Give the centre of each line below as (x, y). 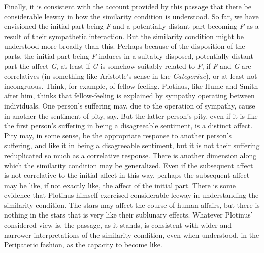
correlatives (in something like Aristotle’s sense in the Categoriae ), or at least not (131, 76)
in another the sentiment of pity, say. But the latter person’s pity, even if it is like (131, 115)
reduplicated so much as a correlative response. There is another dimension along (130, 155)
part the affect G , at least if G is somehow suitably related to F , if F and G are (128, 66)
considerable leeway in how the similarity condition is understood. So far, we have (131, 16)
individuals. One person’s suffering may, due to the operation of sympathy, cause (130, 105)
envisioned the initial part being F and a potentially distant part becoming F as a (131, 26)
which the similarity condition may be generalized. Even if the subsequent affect (129, 165)
